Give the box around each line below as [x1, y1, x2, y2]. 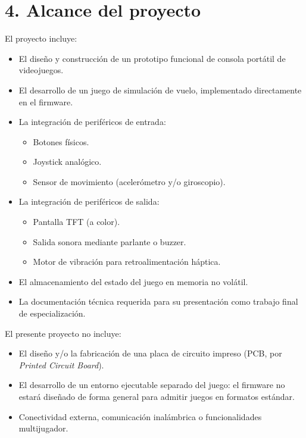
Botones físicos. [33, 135, 89, 148]
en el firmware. [18, 95, 73, 108]
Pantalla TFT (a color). [33, 215, 120, 228]
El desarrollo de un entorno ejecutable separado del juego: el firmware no [18, 378, 285, 391]
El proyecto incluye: [5, 32, 77, 45]
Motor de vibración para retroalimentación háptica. [33, 255, 221, 268]
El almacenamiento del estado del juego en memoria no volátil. [18, 275, 248, 287]
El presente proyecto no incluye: [5, 327, 121, 339]
